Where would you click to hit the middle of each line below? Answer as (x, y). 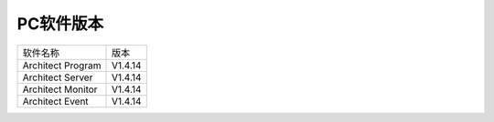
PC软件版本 (60, 24)
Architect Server (58, 77)
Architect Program (62, 66)
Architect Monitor (60, 89)
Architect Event (55, 101)
